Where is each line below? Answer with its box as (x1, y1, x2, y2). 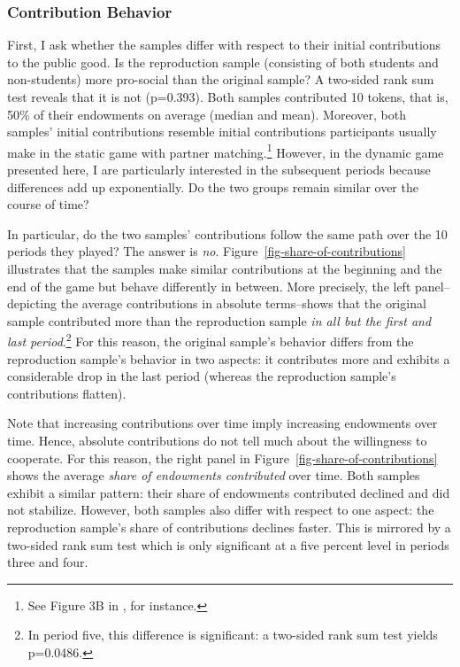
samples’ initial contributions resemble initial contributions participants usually (7, 122, 437, 141)
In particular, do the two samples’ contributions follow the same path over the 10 (7, 224, 448, 243)
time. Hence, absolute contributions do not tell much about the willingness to (7, 431, 427, 449)
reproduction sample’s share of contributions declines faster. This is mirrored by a (7, 517, 451, 536)
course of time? (7, 195, 89, 213)
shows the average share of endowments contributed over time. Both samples (7, 466, 420, 485)
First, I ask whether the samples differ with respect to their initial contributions (7, 35, 441, 54)
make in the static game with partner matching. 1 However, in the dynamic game (7, 140, 444, 161)
